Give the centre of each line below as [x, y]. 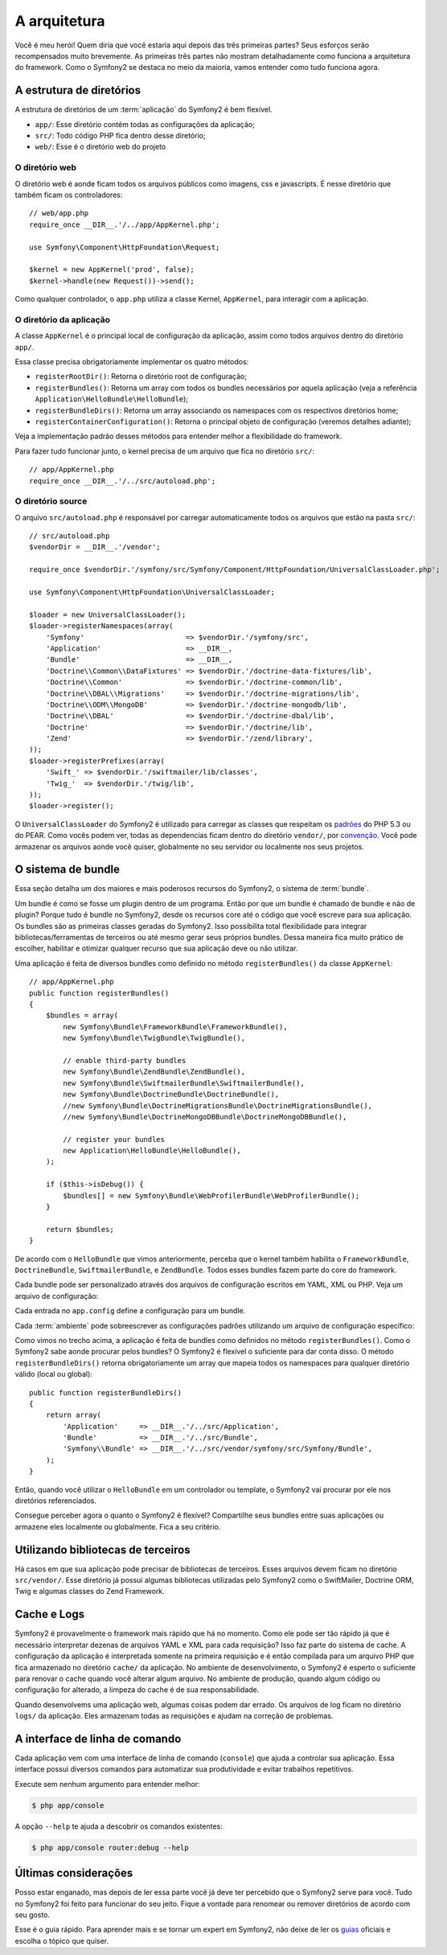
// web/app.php [59, 214]
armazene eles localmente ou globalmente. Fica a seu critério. [118, 1526]
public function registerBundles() [99, 993]
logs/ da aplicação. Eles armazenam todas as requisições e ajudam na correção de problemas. [174, 1716]
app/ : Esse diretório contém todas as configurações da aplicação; [145, 124]
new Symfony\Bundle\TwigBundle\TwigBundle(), [154, 1038]
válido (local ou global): [53, 1374]
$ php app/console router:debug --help [110, 1847]
